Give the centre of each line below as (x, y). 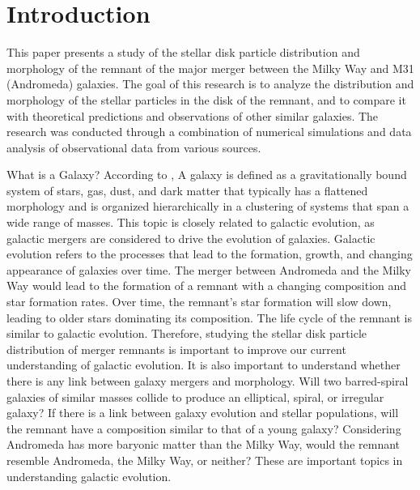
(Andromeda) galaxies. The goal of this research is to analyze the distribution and (210, 84)
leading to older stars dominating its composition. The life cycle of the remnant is (209, 317)
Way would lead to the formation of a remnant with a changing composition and (207, 285)
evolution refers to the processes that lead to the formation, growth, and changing (210, 254)
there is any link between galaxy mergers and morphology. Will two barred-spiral (208, 381)
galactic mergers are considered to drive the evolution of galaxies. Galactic (191, 238)
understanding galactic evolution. (89, 476)
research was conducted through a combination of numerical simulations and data (209, 132)
